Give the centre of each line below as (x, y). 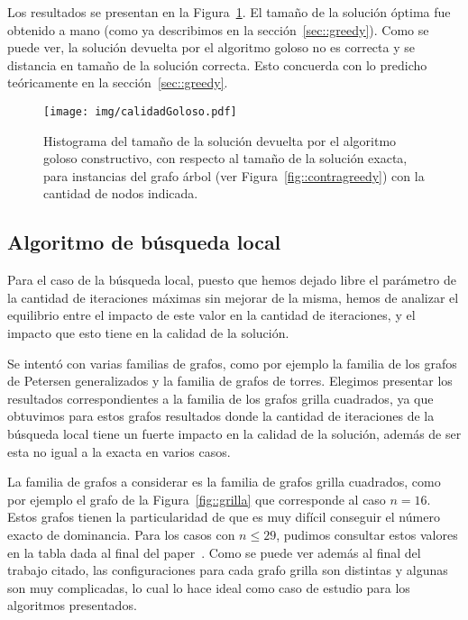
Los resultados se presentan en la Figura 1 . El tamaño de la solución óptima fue (229, 12)
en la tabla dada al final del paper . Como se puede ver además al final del (214, 552)
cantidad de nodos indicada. (121, 193)
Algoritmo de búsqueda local (144, 242)
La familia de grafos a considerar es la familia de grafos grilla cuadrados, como (224, 482)
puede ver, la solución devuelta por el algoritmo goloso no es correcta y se (211, 47)
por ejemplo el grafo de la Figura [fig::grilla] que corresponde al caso (197, 499)
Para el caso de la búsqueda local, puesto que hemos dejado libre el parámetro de (232, 280)
